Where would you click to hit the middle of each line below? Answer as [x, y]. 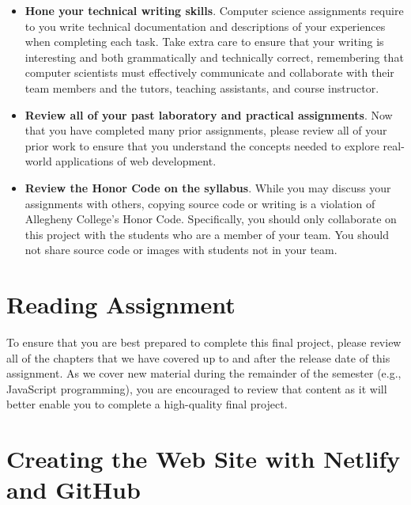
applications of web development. [136, 161]
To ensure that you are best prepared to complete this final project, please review [204, 342]
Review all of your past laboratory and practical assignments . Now [209, 114]
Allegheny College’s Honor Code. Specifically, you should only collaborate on [211, 219]
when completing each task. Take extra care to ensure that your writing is [204, 42]
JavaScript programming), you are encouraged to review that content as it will [197, 388]
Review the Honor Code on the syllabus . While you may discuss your [208, 187]
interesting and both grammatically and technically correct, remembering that [214, 57]
